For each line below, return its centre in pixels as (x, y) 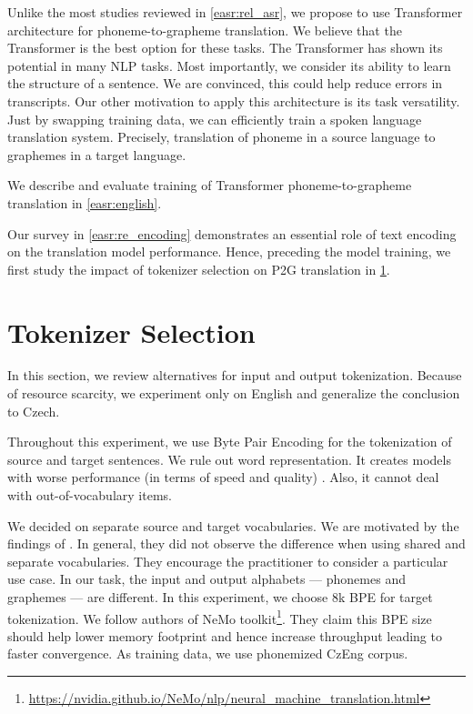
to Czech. (34, 411)
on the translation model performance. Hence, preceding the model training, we (229, 251)
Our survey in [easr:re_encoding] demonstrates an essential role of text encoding (232, 233)
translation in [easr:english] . (85, 202)
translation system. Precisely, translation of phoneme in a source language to (221, 137)
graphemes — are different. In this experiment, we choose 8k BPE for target (220, 596)
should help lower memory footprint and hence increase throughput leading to (225, 635)
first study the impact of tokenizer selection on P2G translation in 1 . (199, 269)
